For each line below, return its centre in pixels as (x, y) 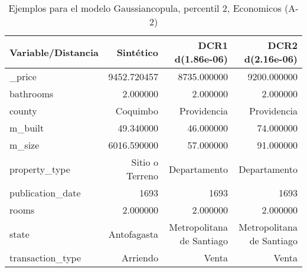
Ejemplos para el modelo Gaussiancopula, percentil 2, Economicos (145, 8)
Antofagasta (133, 234)
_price (23, 76)
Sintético (137, 52)
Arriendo (140, 258)
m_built (27, 128)
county (23, 111)
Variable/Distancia (54, 52)
